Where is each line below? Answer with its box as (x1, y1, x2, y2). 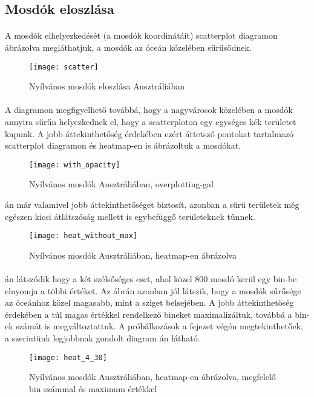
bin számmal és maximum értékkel (29, 382, 157, 395)
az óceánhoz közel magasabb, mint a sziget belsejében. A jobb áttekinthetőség (5, 296, 294, 309)
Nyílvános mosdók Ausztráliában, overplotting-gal (29, 178, 214, 190)
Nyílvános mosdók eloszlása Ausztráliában (29, 80, 185, 92)
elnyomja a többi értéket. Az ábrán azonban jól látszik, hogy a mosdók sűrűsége (5, 284, 301, 297)
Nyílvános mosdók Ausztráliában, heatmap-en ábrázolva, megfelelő (29, 370, 276, 383)
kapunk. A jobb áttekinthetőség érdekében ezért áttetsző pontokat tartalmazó (5, 127, 294, 140)
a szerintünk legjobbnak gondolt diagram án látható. (5, 332, 200, 344)
